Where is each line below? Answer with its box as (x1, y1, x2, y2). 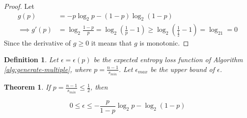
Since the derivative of (4, 38, 71, 48)
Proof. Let (4, 1, 34, 11)
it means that (91, 38, 132, 48)
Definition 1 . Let (4, 54, 58, 65)
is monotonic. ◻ (139, 38, 189, 48)
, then (90, 82, 108, 92)
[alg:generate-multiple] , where (4, 64, 92, 74)
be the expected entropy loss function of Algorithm (93, 54, 243, 65)
